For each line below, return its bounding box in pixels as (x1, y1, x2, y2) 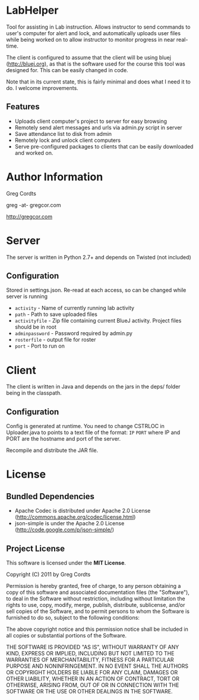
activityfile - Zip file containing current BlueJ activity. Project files (14, 317, 182, 324)
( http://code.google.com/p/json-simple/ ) (14, 526, 115, 534)
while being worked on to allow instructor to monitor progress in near (6, 36, 175, 43)
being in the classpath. (6, 389, 62, 397)
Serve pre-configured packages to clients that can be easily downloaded (14, 143, 194, 150)
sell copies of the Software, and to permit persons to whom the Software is (6, 608, 190, 615)
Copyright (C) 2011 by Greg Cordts (6, 571, 91, 578)
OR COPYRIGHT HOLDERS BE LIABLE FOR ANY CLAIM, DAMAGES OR (6, 669, 178, 676)
